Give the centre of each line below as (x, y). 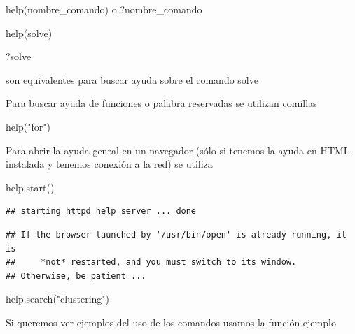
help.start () (30, 187)
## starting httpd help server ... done (101, 211)
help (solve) (29, 32)
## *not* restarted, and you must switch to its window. (151, 262)
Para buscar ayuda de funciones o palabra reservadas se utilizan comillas (161, 103)
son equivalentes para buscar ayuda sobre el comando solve (132, 79)
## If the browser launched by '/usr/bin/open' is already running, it (176, 234)
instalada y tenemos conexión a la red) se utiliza (109, 164)
